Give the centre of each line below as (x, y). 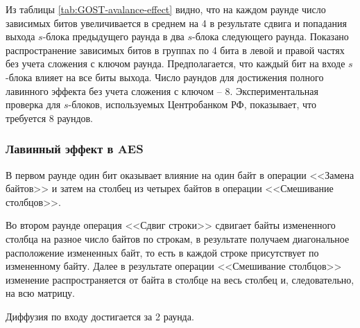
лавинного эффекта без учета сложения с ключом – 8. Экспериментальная (162, 90)
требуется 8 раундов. (50, 118)
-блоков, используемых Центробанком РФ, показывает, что (192, 104)
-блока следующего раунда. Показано (271, 36)
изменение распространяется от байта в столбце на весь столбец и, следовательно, (180, 279)
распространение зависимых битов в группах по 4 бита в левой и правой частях (175, 50)
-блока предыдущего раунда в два (113, 36)
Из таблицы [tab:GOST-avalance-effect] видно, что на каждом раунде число (166, 9)
